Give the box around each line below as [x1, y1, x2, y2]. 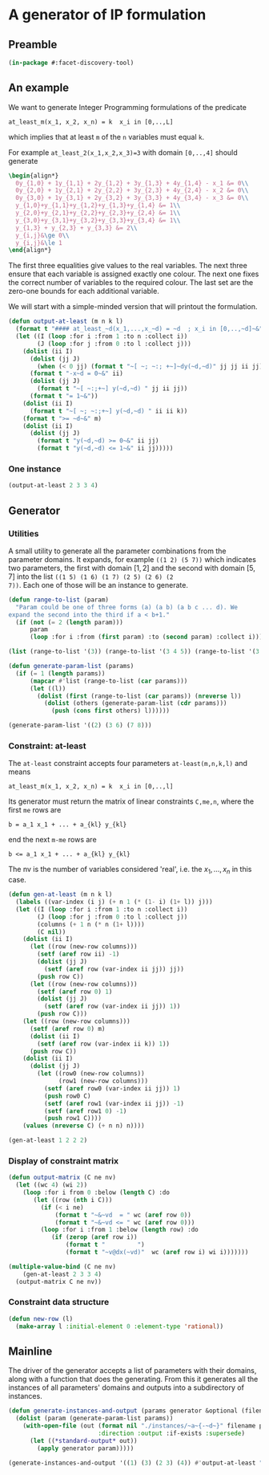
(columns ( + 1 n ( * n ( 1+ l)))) [37, 920, 146, 928]
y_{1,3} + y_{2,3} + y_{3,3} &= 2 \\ [15, 223, 138, 232]
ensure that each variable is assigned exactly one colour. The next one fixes [8, 269, 259, 279]
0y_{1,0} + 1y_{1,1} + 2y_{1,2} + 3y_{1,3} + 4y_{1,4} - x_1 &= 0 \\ [15, 179, 249, 187]
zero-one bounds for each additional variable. [8, 287, 160, 296]
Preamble [8, 38, 58, 51]
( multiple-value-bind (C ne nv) [8, 1262, 116, 1270]
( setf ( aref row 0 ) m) [29, 1025, 106, 1033]
